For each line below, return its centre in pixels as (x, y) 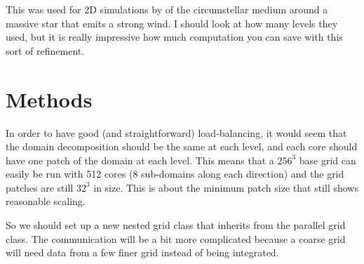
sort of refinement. (45, 50)
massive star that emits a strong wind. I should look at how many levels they (172, 23)
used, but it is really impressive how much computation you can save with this (174, 37)
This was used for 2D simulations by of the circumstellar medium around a (167, 9)
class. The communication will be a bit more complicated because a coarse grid (176, 238)
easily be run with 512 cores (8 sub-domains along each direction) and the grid (175, 174)
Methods (49, 99)
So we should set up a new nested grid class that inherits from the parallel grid (176, 225)
